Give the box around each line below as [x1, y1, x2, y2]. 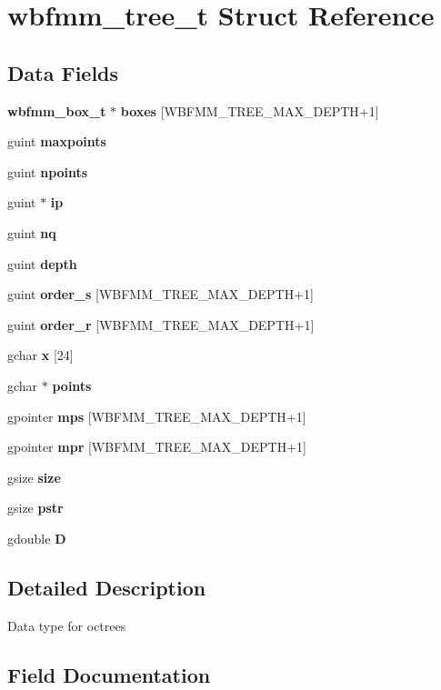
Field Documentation [7, 660, 211, 688]
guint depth [7, 254, 77, 273]
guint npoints [7, 162, 88, 181]
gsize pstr [7, 498, 64, 517]
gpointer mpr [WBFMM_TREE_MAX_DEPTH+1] [7, 437, 306, 456]
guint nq [7, 223, 56, 242]
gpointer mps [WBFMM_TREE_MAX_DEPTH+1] [7, 406, 306, 425]
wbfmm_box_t [7, 101, 106, 120]
